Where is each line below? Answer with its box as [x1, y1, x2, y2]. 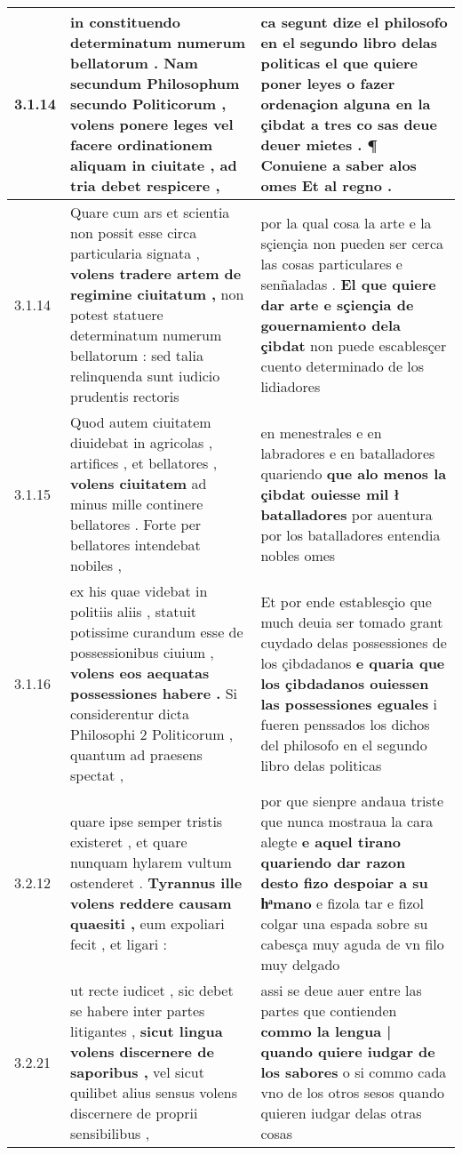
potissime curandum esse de [70, 622, 243, 642]
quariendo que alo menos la [260, 462, 447, 484]
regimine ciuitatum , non [70, 284, 244, 304]
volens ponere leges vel [70, 114, 234, 134]
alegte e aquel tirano [260, 831, 401, 852]
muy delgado [260, 954, 340, 975]
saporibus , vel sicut [70, 1062, 204, 1082]
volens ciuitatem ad [70, 473, 207, 493]
